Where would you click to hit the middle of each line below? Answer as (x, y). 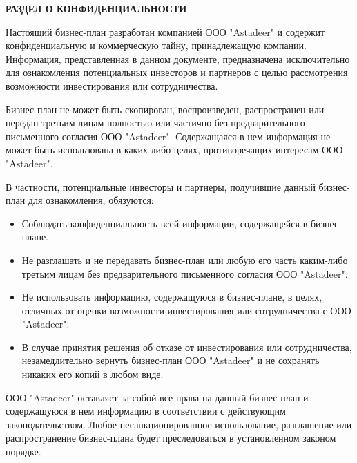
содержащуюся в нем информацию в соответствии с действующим (146, 411)
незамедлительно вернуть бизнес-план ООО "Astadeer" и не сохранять (171, 360)
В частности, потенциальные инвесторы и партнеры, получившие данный (161, 186)
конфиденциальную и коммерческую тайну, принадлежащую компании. (156, 45)
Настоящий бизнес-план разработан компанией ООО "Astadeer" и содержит (165, 31)
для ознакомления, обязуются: (91, 200)
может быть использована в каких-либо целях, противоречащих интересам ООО (174, 150)
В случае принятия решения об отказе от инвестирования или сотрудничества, (187, 347)
